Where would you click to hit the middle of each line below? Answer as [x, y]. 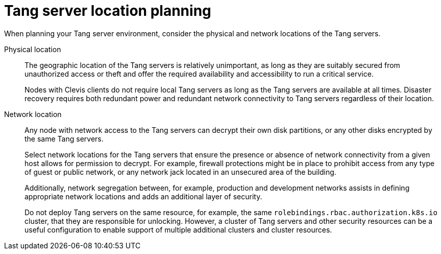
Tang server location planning [108, 11]
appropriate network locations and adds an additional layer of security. [143, 196]
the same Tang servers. [64, 138]
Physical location [33, 49]
